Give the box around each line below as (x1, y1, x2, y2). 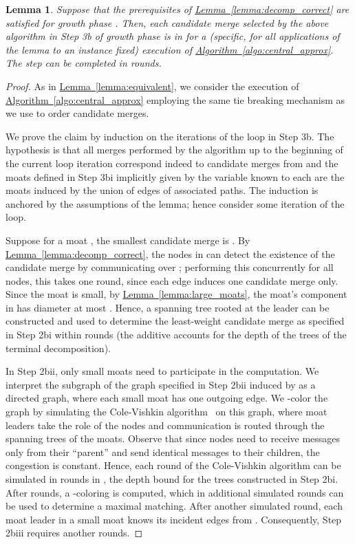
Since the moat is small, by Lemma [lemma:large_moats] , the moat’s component (6, 287, 347, 301)
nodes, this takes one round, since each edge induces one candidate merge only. (6, 273, 338, 287)
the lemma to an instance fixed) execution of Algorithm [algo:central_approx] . (6, 42, 334, 56)
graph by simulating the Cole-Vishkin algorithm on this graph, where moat (6, 404, 327, 419)
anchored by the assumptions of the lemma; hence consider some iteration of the (6, 196, 345, 210)
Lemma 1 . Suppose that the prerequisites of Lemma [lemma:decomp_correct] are (6, 2, 349, 16)
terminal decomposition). (6, 340, 111, 355)
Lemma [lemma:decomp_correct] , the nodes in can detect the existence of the (6, 246, 335, 261)
